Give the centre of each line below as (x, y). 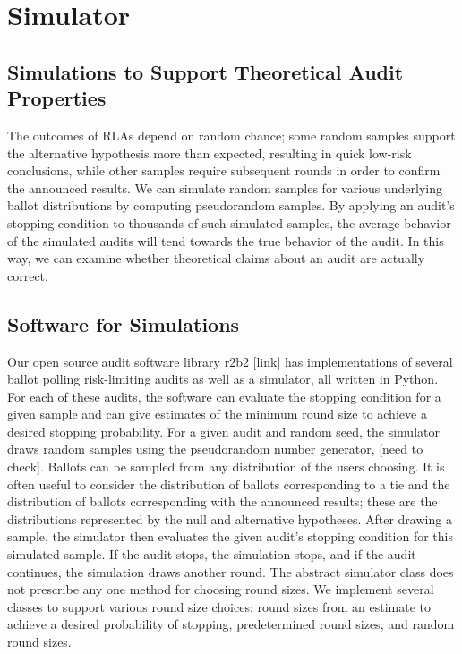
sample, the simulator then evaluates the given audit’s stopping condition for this (230, 536)
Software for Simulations (124, 323)
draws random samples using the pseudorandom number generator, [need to (215, 449)
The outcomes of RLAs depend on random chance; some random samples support (231, 135)
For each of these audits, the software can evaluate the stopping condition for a (224, 396)
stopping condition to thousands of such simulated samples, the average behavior (229, 222)
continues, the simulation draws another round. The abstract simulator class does (231, 571)
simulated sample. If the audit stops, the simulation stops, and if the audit (212, 554)
